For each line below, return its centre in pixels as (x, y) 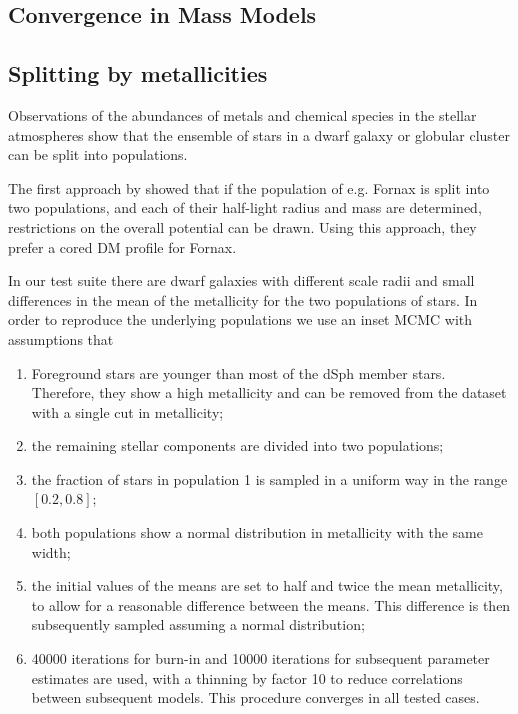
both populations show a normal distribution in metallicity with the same (257, 532)
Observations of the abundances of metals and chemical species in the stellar (242, 114)
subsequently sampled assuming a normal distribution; (198, 624)
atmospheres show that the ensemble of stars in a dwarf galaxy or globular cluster (259, 134)
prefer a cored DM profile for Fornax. (122, 246)
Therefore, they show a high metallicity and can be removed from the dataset (269, 392)
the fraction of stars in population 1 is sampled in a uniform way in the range (269, 478)
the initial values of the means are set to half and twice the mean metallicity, (267, 585)
